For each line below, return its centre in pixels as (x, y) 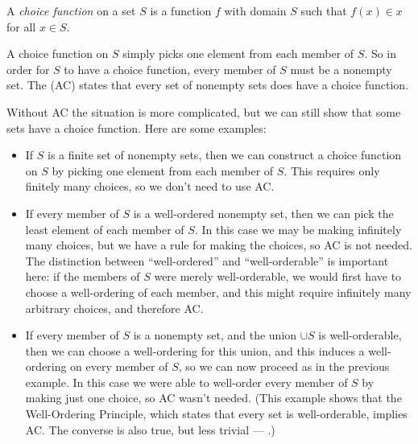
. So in (381, 53)
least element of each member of (105, 229)
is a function (181, 10)
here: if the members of (83, 276)
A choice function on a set (71, 10)
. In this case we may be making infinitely (298, 229)
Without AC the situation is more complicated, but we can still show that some (204, 111)
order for (28, 69)
